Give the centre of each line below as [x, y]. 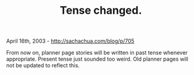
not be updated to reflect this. [43, 65]
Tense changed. [101, 10]
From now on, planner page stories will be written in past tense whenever [97, 53]
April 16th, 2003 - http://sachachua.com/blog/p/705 [70, 41]
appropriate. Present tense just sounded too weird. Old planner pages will [97, 59]
